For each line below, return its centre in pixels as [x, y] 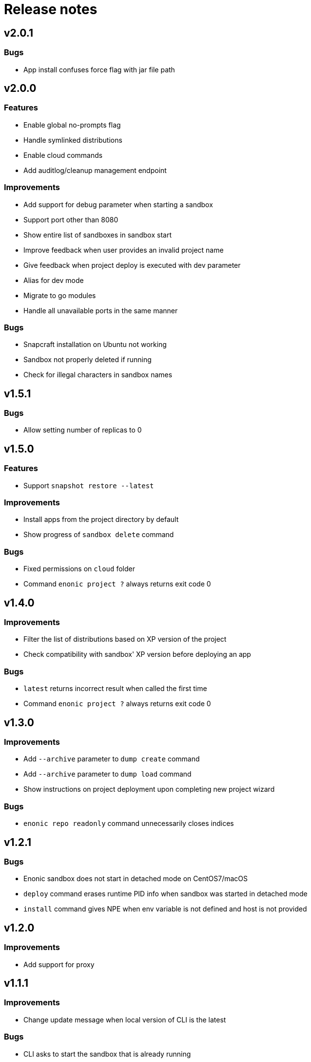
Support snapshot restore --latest [89, 485]
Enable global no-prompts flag [72, 125]
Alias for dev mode [54, 280]
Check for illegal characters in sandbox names [98, 375]
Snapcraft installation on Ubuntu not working [95, 345]
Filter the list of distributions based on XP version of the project [125, 639]
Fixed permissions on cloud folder [79, 569]
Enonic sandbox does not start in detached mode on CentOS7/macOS [136, 879]
